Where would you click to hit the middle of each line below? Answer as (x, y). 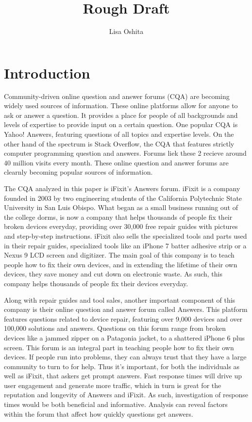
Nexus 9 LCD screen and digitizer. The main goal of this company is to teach (119, 255)
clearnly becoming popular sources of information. (78, 172)
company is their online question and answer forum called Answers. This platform (126, 309)
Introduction (47, 73)
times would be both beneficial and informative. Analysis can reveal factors (116, 404)
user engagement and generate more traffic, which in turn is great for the (113, 385)
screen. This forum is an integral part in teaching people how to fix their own (119, 347)
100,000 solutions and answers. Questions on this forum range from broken (115, 328)
